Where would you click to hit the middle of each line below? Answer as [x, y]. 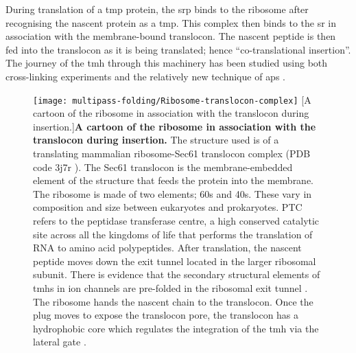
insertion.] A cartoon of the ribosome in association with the [175, 126]
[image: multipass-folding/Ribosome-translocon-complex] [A [172, 99]
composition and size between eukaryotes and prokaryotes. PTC [168, 207]
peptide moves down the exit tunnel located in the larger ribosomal [175, 261]
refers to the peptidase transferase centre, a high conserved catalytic [176, 220]
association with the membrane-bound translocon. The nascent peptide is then [171, 36]
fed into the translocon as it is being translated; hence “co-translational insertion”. [178, 49]
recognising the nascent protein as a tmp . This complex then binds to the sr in [171, 22]
